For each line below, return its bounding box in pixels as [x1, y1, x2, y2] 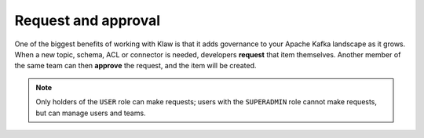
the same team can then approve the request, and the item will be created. [14, 61, 257, 71]
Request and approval [14, 12, 161, 29]
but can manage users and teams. [35, 108, 146, 118]
